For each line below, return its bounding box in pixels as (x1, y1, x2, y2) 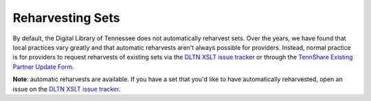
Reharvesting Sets (12, 10, 120, 25)
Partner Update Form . (12, 62, 75, 71)
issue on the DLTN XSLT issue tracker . (12, 85, 121, 93)
